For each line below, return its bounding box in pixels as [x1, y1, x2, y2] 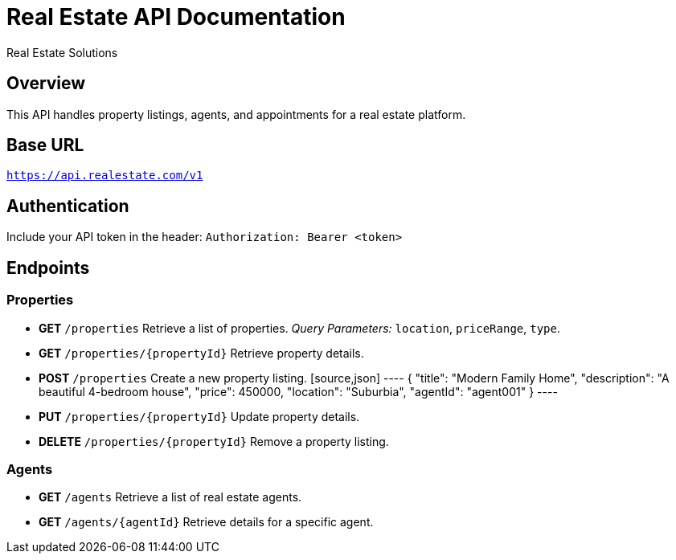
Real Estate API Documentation [6, 3, 346, 31]
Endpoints [6, 257, 90, 278]
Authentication [6, 195, 129, 216]
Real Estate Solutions [6, 45, 118, 59]
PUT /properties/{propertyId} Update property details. [39, 409, 360, 423]
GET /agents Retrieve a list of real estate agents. [39, 490, 302, 505]
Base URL [6, 135, 84, 156]
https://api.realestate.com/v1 [6, 169, 203, 182]
